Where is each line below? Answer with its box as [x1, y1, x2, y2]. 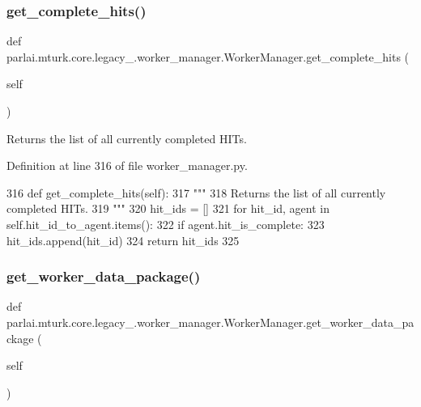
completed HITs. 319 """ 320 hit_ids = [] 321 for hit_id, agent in [6, 200, 330, 217]
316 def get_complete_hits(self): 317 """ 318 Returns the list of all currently [6, 184, 386, 201]
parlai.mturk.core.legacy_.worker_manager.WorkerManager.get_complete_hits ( [6, 48, 410, 65]
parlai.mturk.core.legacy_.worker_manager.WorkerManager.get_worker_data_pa [6, 313, 415, 330]
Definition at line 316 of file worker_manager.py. [6, 157, 248, 174]
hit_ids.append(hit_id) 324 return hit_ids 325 [6, 231, 240, 248]
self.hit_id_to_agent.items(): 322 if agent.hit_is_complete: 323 [6, 215, 325, 232]
